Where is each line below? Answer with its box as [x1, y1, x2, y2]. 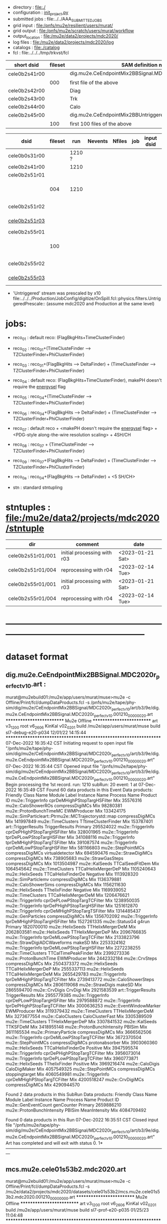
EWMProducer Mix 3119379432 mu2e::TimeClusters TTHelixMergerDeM [5, 1008, 154, 1014]
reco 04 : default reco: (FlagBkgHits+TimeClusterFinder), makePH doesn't [12, 377, 162, 384]
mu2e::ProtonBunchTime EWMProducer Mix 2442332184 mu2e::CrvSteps [5, 955, 158, 961]
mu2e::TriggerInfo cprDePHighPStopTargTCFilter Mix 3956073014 [5, 1050, 141, 1056]
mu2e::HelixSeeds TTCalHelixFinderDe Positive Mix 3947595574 [5, 1045, 138, 1050]
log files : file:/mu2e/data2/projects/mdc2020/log [12, 39, 114, 45]
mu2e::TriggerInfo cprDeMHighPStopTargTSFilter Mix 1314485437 [5, 908, 141, 914]
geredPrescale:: [12, 300, 46, 306]
